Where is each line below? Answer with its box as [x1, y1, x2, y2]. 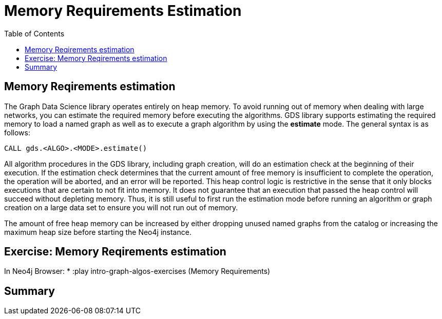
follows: [4, 128, 30, 137]
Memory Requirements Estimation [4, 2, 242, 19]
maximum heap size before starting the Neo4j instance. [4, 227, 191, 236]
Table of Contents [4, 29, 65, 38]
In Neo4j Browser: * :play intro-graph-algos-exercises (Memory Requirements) [4, 267, 271, 276]
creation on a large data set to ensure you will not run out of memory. [4, 203, 238, 212]
